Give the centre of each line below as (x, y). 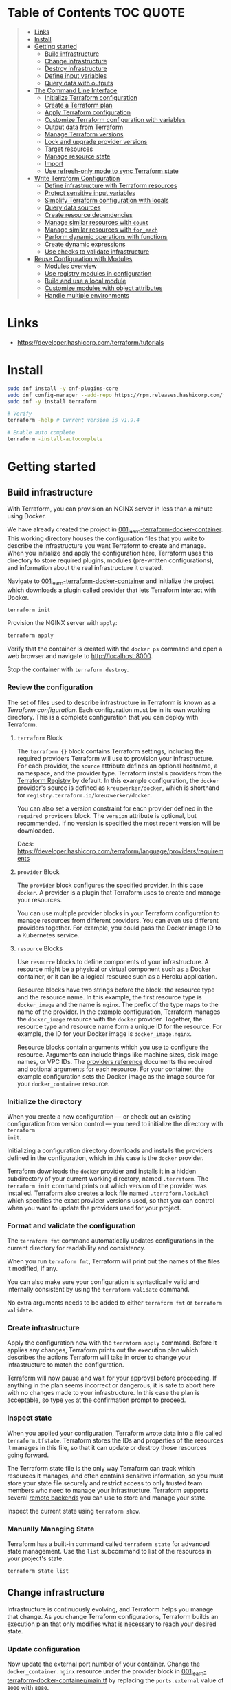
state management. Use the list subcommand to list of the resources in (109, 1551)
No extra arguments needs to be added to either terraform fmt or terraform (114, 1303)
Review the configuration (50, 687)
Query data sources (73, 207)
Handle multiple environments (87, 295)
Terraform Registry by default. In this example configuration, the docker (118, 780)
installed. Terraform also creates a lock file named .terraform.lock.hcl (108, 1193)
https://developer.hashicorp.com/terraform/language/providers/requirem (120, 851)
